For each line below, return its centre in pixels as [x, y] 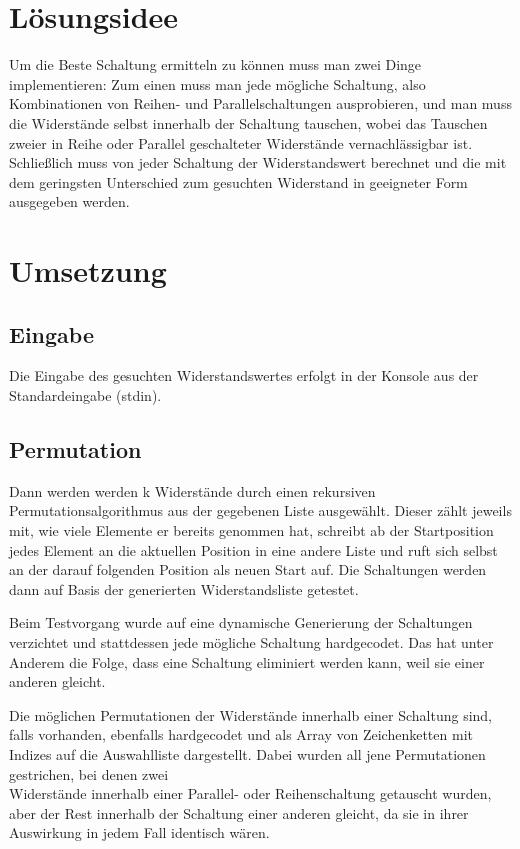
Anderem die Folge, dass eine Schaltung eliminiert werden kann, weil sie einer [247, 661]
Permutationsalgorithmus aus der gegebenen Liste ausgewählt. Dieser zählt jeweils [260, 510]
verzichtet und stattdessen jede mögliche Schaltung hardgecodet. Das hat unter [251, 642]
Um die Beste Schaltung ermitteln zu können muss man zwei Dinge [215, 64]
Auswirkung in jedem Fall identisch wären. [139, 832]
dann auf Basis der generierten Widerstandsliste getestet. [184, 588]
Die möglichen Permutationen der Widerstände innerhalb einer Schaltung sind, [251, 714]
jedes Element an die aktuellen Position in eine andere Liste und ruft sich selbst [253, 549]
